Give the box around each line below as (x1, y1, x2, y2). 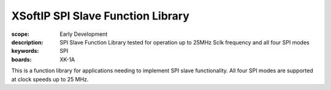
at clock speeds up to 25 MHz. (11, 75, 89, 83)
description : (11, 38, 44, 46)
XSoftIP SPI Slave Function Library (11, 9, 190, 22)
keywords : (11, 47, 39, 55)
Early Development (59, 30, 108, 38)
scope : (11, 30, 30, 38)
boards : (11, 55, 32, 63)
